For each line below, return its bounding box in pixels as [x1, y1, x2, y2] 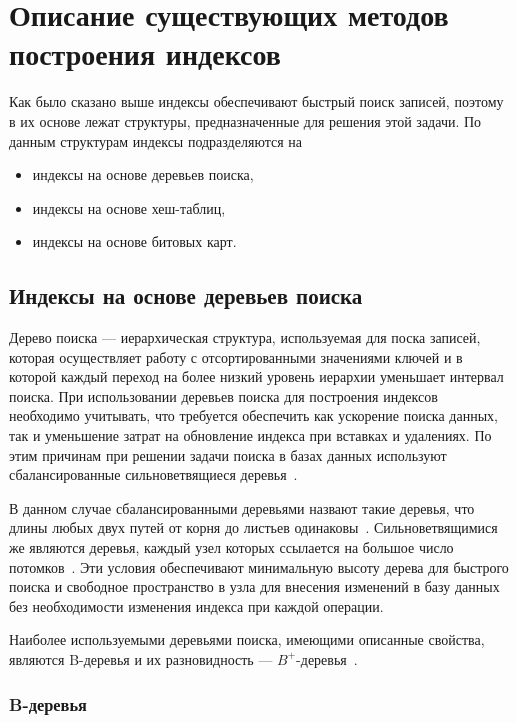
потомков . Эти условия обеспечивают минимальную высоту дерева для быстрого [9, 556, 509, 577]
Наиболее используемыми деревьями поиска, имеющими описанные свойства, [9, 629, 485, 650]
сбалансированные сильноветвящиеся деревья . [9, 464, 298, 485]
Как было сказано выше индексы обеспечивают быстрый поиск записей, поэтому [9, 91, 504, 112]
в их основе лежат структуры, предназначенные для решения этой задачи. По [9, 110, 482, 131]
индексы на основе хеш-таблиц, [32, 197, 226, 218]
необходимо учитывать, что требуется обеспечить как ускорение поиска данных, [9, 405, 498, 426]
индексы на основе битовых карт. [32, 231, 237, 252]
